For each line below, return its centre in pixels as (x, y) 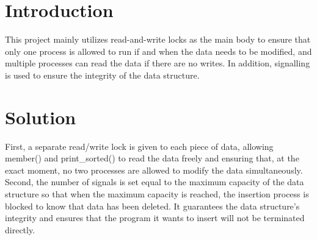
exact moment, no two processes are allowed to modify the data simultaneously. (154, 170)
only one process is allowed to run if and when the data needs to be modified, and (158, 51)
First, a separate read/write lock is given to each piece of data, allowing (139, 146)
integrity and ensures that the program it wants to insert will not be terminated (155, 218)
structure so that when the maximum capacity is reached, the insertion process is (157, 194)
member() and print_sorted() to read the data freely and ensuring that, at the (152, 158)
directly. (20, 229)
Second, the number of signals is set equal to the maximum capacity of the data (155, 182)
